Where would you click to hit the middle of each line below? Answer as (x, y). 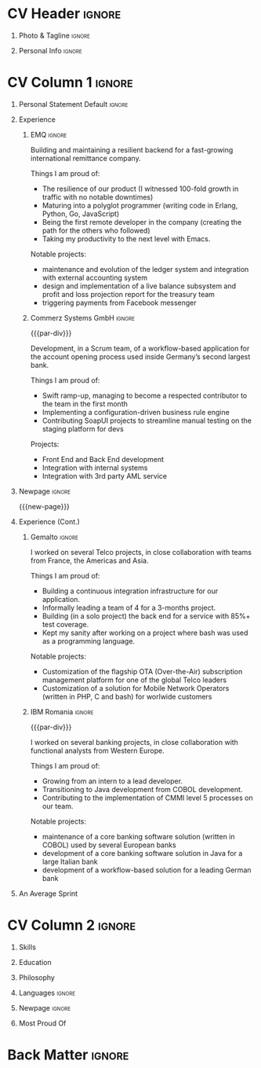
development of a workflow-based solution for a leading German (147, 870)
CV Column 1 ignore (71, 83)
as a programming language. (88, 640)
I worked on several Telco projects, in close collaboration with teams (141, 552)
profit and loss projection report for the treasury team (128, 294)
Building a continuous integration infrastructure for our (130, 591)
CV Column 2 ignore (72, 925)
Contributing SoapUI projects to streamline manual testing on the (147, 420)
